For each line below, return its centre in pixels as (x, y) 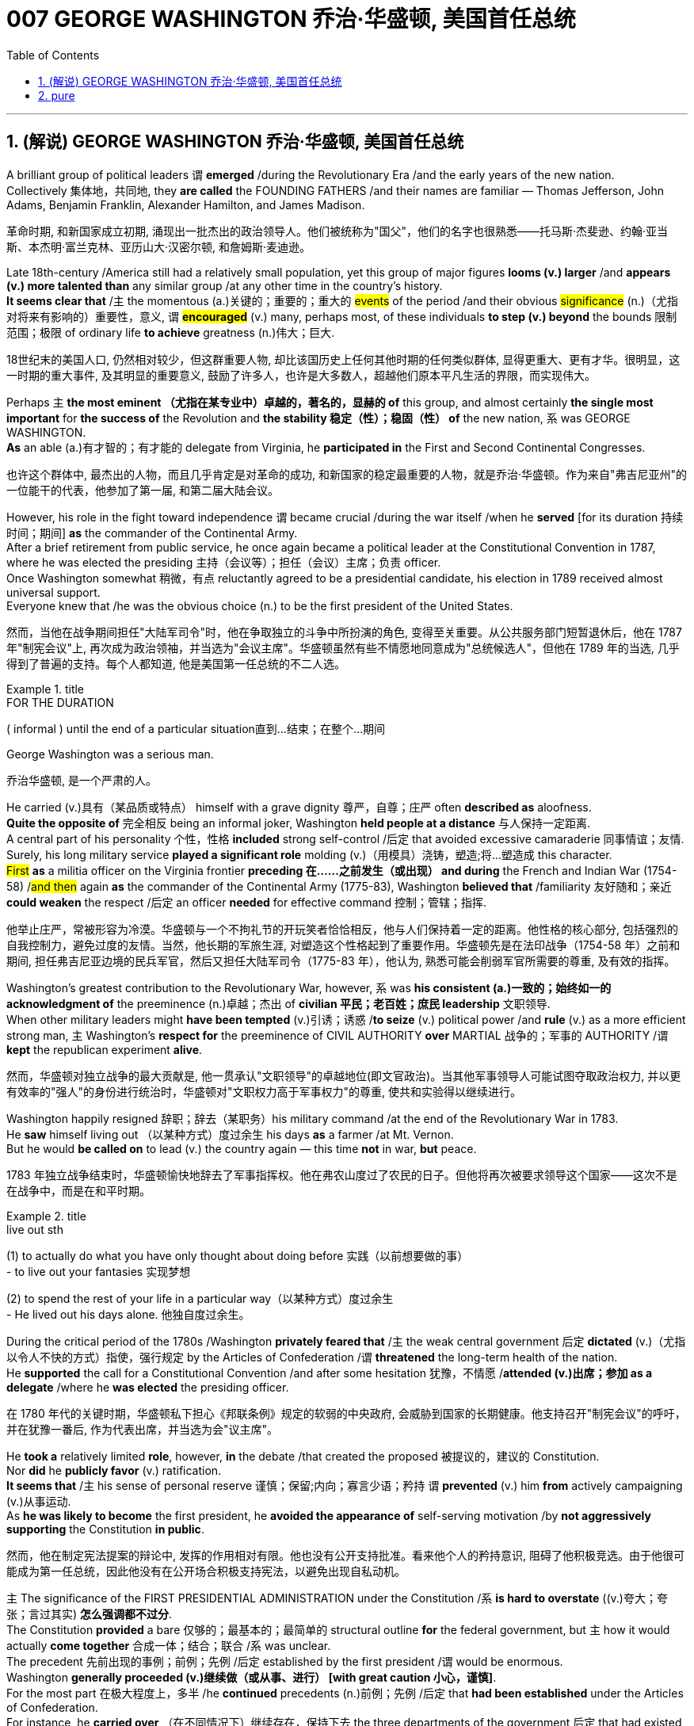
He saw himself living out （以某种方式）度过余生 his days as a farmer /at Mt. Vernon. (230, 1134)
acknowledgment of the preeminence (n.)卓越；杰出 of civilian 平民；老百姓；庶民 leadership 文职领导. (278, 1003)
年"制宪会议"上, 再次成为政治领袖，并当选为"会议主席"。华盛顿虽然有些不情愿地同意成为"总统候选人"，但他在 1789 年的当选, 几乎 (343, 647)
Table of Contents (53, 55)
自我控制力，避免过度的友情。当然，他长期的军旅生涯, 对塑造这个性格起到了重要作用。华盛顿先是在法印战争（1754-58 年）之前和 (343, 945)
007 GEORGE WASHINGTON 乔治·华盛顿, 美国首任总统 (291, 19)
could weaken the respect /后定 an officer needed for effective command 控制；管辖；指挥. (247, 902)
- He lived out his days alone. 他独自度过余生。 (128, 1314)
